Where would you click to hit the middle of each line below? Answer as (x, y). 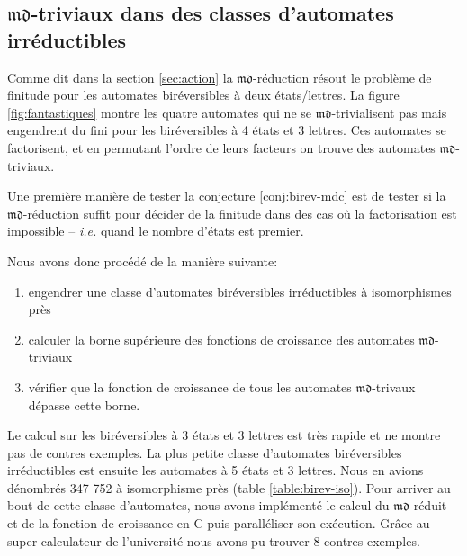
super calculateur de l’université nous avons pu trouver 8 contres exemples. (214, 540)
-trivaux (394, 386)
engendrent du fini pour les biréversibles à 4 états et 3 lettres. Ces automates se (227, 130)
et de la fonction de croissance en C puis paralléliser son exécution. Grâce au (219, 523)
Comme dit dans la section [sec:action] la (120, 77)
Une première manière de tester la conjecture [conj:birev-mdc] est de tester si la (227, 196)
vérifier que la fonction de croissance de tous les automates (190, 386)
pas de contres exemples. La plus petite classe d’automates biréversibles (205, 452)
